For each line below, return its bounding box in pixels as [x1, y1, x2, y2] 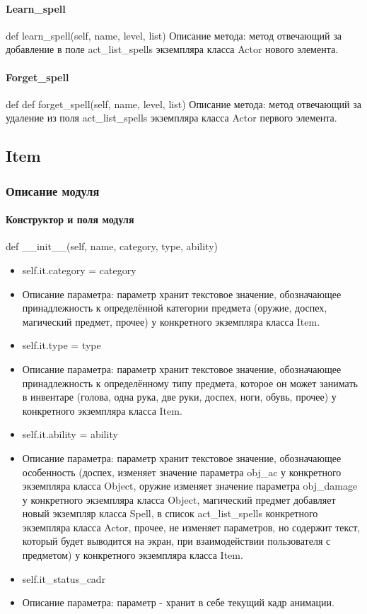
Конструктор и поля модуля [6, 212, 134, 227]
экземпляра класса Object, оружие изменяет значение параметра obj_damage [22, 478, 358, 493]
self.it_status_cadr [22, 571, 106, 586]
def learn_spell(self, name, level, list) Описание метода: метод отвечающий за [6, 28, 342, 42]
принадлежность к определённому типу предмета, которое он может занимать [22, 375, 358, 390]
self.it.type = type [22, 338, 101, 353]
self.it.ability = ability [22, 427, 118, 442]
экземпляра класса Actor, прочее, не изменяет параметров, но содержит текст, [22, 519, 361, 534]
